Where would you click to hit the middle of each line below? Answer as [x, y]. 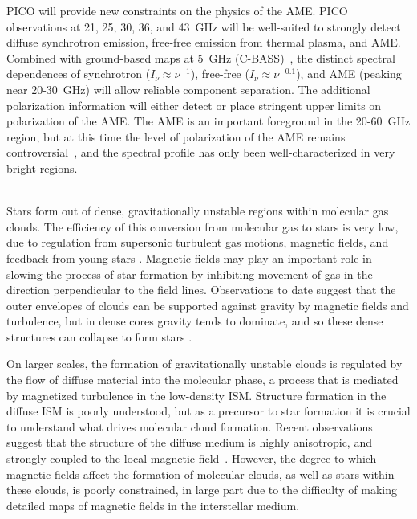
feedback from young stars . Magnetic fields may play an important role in [189, 257]
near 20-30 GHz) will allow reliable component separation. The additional [188, 89]
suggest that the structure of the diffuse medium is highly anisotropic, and [189, 442]
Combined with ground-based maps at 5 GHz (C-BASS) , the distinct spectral [201, 57]
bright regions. [42, 168]
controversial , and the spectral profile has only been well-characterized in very [201, 152]
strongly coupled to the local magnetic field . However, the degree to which [192, 458]
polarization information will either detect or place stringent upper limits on [194, 105]
